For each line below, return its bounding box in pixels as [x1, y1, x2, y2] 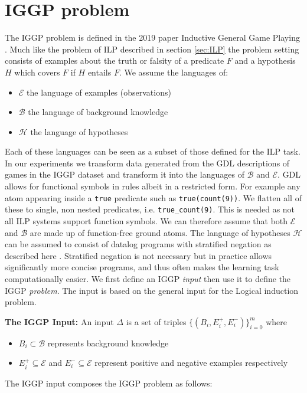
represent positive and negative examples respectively [94, 356, 288, 369]
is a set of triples [126, 315, 187, 327]
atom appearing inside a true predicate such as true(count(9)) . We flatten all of [5, 191, 302, 204]
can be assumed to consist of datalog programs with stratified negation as [5, 238, 272, 250]
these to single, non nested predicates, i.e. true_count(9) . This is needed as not [5, 203, 295, 215]
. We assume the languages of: [119, 65, 228, 78]
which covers [14, 65, 60, 78]
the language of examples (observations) [27, 86, 171, 98]
